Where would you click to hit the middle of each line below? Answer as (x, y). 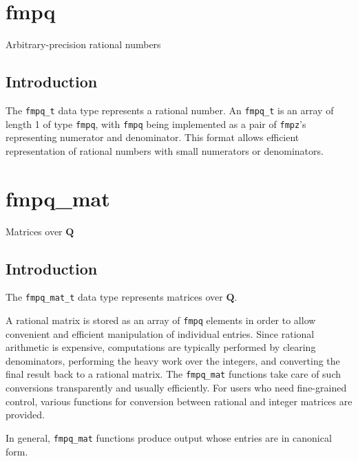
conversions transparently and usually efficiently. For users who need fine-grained (176, 388)
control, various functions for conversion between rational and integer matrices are (179, 401)
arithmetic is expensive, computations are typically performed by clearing (161, 347)
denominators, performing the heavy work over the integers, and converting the (173, 360)
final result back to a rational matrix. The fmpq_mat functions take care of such (173, 374)
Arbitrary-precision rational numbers (83, 44)
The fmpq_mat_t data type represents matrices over (114, 297)
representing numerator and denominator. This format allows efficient (152, 137)
